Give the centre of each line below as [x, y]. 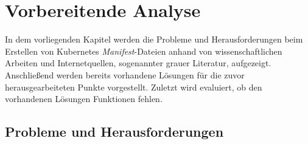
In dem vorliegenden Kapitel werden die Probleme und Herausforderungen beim [154, 39]
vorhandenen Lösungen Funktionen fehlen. [84, 99]
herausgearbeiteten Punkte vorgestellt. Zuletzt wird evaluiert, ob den [134, 87]
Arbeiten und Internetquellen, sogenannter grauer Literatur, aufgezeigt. [138, 63]
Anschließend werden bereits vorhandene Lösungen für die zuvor [125, 74]
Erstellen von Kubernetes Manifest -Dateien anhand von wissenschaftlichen [144, 51]
